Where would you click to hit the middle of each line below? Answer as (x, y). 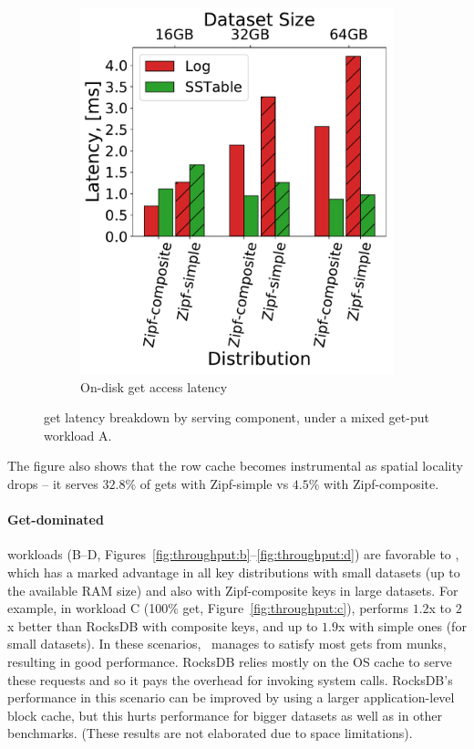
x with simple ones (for (402, 625)
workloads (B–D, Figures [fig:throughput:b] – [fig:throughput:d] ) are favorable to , (233, 554)
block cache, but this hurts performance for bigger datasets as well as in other (225, 715)
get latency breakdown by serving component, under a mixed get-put (237, 417)
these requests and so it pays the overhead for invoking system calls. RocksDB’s (230, 679)
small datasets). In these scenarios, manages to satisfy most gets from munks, (227, 644)
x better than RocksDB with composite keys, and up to (163, 625)
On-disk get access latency (154, 386)
